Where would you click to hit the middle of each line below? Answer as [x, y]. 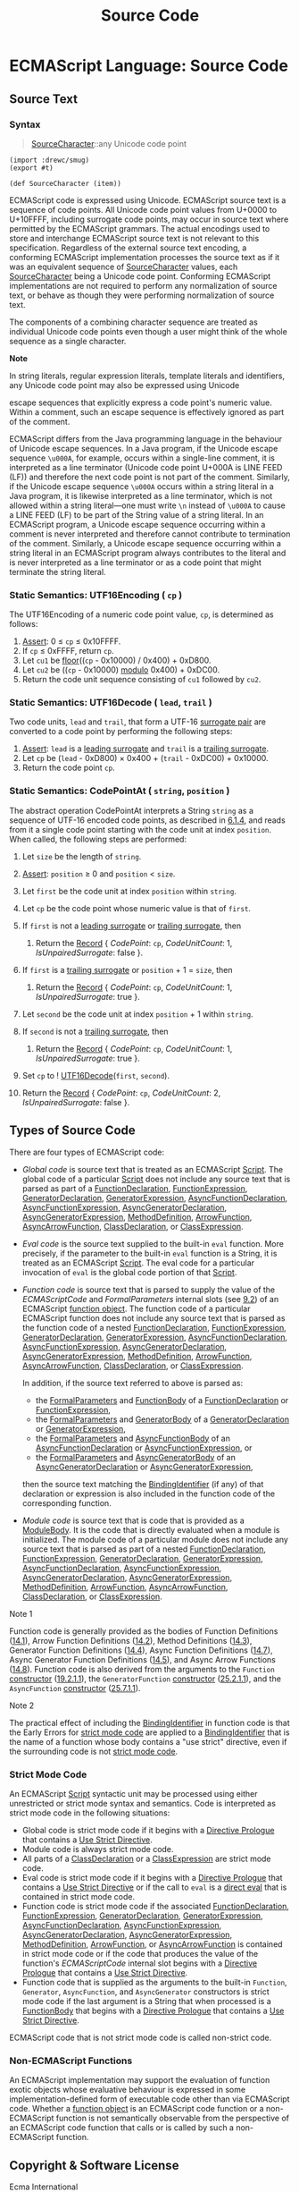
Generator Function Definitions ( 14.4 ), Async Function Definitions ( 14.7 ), [141, 1650]
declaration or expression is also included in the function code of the [148, 1494]
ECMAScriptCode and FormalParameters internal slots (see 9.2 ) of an [150, 1299]
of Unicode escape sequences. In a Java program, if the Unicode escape [144, 448]
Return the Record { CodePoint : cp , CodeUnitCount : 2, [121, 1093]
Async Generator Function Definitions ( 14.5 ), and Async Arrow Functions [143, 1659]
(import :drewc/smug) [50, 160]
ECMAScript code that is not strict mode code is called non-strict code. [141, 2037]
